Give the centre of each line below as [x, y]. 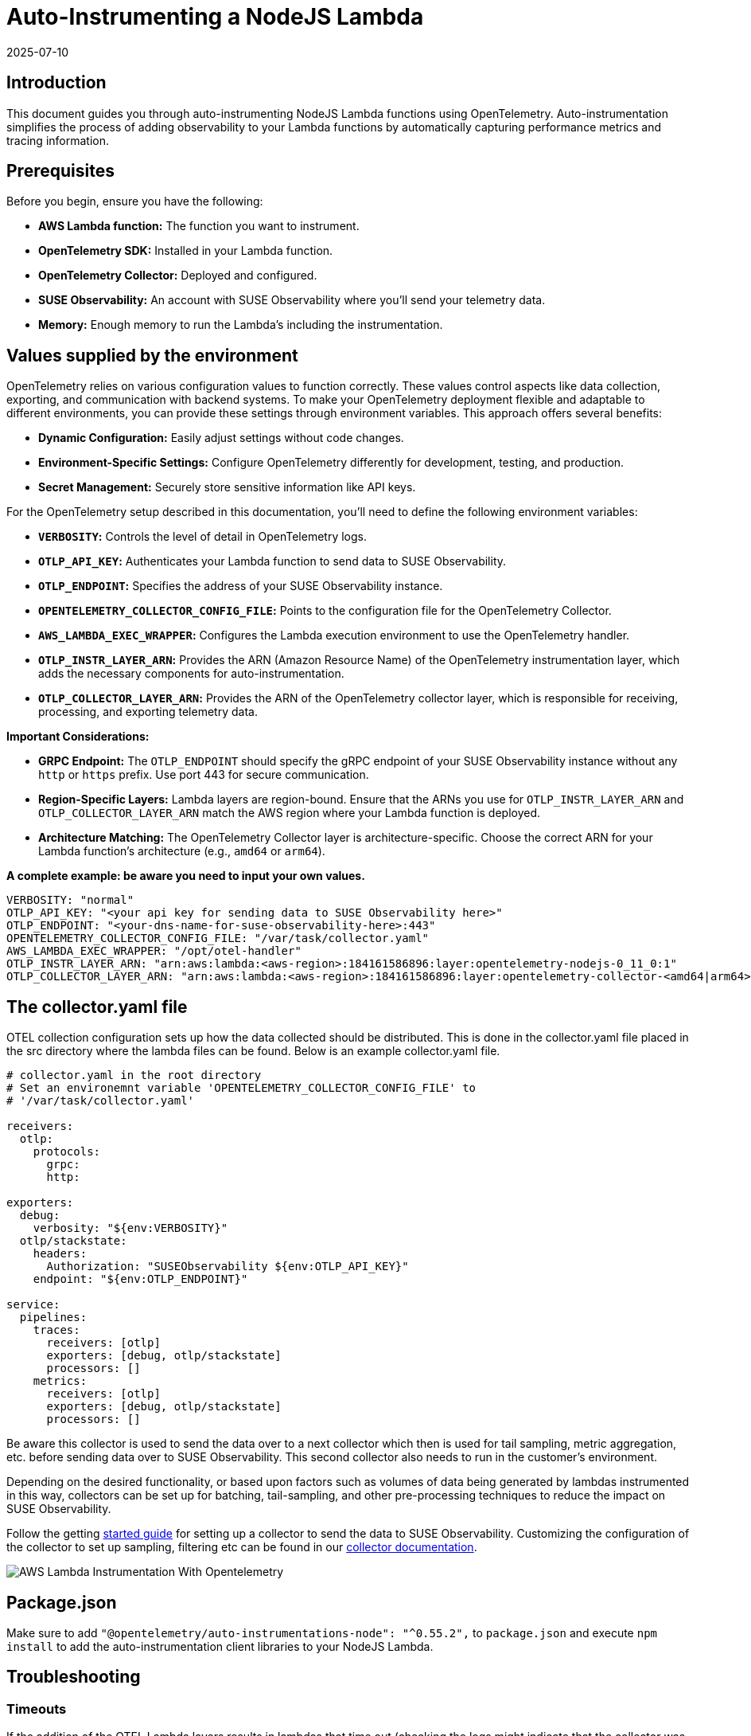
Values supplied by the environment [152, 355]
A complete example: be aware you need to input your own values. [186, 876]
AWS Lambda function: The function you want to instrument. [199, 226]
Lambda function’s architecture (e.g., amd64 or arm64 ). [182, 851]
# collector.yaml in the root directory [134, 1075]
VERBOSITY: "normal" [70, 900]
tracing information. [58, 140]
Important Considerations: [78, 737]
